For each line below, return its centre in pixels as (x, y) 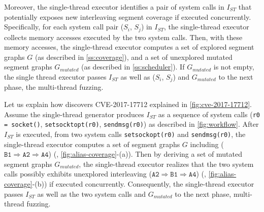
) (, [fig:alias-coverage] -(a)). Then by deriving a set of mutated (145, 154)
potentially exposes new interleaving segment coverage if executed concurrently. (128, 16)
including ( (207, 144)
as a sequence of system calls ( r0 (209, 114)
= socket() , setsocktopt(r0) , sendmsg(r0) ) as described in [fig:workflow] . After (131, 124)
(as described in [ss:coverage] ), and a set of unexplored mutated (134, 57)
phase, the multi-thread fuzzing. (54, 87)
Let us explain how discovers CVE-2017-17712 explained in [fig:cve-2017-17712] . (128, 104)
